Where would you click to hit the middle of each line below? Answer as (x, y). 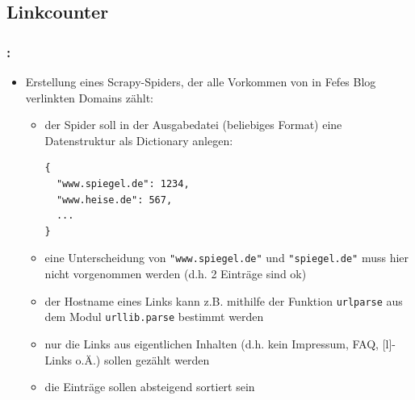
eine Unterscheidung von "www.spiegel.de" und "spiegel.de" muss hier (227, 258)
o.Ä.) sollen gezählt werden (143, 359)
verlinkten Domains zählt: (90, 97)
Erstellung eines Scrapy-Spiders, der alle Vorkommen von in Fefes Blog (201, 81)
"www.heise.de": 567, (114, 200)
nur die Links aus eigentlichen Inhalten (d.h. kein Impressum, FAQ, (212, 343)
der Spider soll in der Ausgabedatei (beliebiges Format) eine (193, 125)
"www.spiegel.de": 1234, (123, 183)
